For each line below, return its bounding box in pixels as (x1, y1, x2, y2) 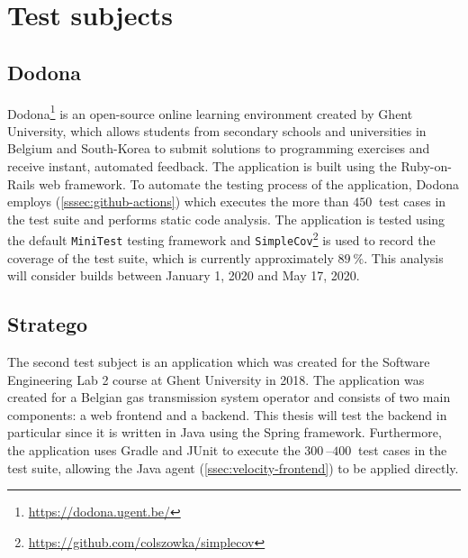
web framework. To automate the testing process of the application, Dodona (39, 174, 460, 193)
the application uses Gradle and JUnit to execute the (7, 441, 301, 460)
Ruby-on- (400, 157, 452, 176)
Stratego (7, 310, 88, 338)
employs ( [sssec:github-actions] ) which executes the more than (7, 192, 349, 211)
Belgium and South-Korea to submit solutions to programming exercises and (7, 139, 430, 158)
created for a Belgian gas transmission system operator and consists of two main (7, 388, 451, 407)
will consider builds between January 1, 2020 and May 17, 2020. (7, 266, 360, 285)
